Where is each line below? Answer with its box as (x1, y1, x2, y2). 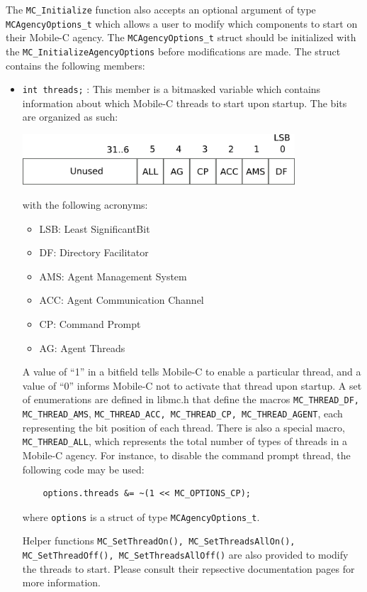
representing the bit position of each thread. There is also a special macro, (22, 420, 345, 434)
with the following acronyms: (22, 197, 148, 212)
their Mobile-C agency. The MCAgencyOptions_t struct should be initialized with (6, 30, 356, 45)
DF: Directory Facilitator (39, 245, 149, 260)
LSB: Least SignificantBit (39, 221, 150, 236)
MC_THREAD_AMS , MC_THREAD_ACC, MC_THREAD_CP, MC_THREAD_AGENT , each (22, 406, 343, 421)
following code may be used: (22, 461, 145, 476)
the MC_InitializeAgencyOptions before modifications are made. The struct (6, 43, 341, 58)
